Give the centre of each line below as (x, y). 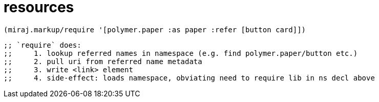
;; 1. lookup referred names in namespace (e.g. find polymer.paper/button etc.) (181, 53)
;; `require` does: (43, 45)
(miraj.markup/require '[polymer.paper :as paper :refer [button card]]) (155, 29)
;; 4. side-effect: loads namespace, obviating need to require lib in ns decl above (189, 78)
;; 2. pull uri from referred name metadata (103, 61)
